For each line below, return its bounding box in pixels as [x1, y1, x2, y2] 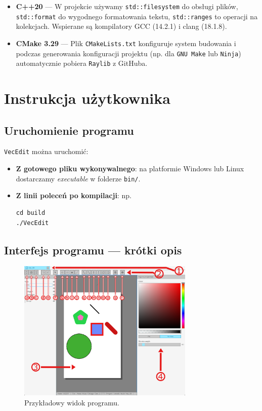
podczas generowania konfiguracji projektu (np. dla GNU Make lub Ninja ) [16, 48, 241, 58]
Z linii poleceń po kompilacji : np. [16, 190, 132, 201]
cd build [16, 209, 46, 216]
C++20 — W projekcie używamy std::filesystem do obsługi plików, [16, 1, 238, 11]
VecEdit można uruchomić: [4, 146, 89, 157]
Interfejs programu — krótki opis [4, 242, 182, 257]
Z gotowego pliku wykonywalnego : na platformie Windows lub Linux [16, 163, 244, 174]
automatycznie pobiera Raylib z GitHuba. [16, 58, 148, 68]
